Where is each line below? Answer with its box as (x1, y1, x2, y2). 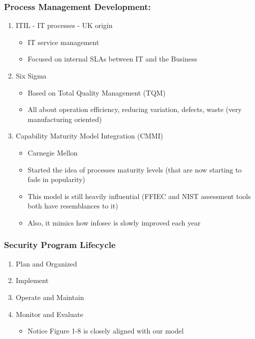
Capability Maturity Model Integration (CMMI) (15, 130, 163, 141)
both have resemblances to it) (27, 200, 118, 211)
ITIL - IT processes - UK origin (15, 20, 113, 30)
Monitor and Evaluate (15, 308, 83, 319)
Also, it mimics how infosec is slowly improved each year (27, 217, 201, 227)
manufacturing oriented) (27, 113, 102, 124)
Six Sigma (15, 70, 46, 80)
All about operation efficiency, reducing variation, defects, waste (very (27, 104, 242, 114)
